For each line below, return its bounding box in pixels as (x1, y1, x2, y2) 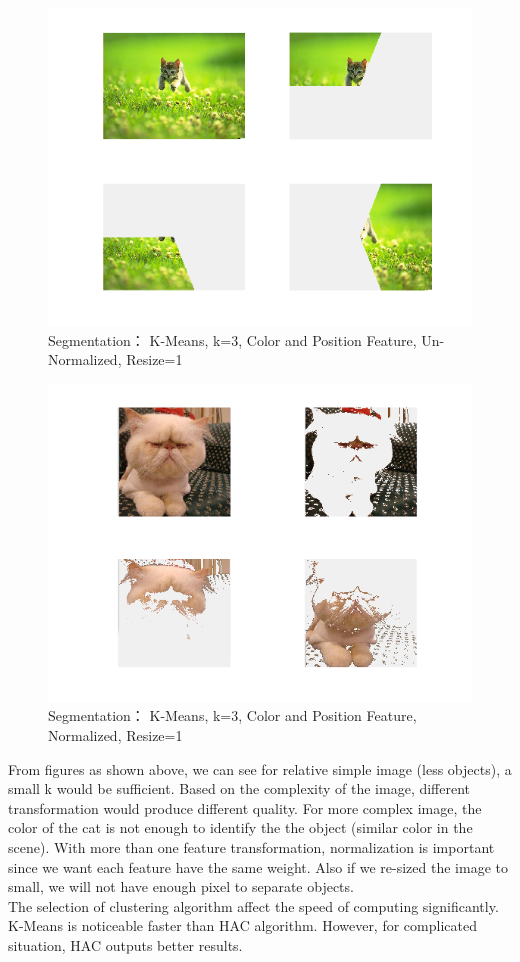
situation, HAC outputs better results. (8, 934, 243, 955)
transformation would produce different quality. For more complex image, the (8, 797, 482, 818)
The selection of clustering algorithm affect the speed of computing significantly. (8, 895, 499, 916)
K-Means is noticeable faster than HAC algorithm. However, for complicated (8, 915, 477, 936)
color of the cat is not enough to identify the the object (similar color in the (8, 817, 473, 838)
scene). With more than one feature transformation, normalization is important (8, 836, 495, 857)
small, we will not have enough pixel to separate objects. (8, 876, 354, 897)
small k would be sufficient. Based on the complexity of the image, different (8, 778, 471, 799)
